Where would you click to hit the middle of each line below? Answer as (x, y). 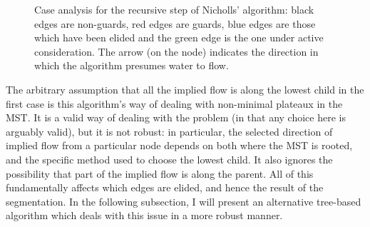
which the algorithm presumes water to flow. (132, 65)
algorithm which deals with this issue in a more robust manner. (144, 215)
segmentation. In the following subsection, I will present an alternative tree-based (184, 201)
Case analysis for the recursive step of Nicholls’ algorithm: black (174, 9)
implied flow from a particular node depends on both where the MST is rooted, (179, 145)
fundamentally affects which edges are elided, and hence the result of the (165, 187)
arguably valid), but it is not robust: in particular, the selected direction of (169, 131)
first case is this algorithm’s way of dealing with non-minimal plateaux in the (174, 103)
